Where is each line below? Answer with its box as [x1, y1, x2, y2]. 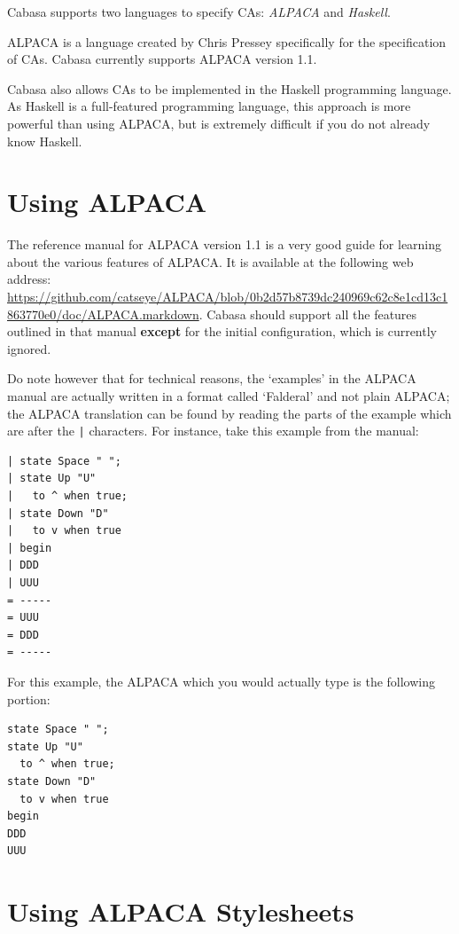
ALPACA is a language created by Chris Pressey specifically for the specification [7, 32, 447, 51]
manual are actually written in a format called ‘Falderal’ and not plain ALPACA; [7, 387, 450, 405]
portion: [7, 689, 51, 708]
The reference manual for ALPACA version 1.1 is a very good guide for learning [7, 235, 442, 254]
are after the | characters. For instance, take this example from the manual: [7, 421, 419, 440]
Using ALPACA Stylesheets [7, 893, 354, 930]
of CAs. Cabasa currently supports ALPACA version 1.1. [7, 50, 317, 68]
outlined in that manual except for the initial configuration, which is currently [7, 322, 437, 341]
